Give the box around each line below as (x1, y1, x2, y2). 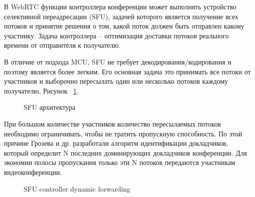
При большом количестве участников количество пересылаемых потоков (4, 118, 221, 129)
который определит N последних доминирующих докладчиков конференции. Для (4, 147, 247, 158)
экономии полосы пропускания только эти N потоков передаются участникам (4, 157, 235, 167)
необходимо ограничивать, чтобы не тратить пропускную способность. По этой (4, 128, 243, 138)
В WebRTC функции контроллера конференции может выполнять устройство (4, 1, 237, 11)
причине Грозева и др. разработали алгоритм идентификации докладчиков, (4, 138, 228, 148)
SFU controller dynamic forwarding (24, 183, 130, 194)
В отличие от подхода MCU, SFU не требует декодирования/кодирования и (4, 56, 231, 66)
